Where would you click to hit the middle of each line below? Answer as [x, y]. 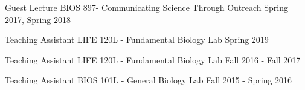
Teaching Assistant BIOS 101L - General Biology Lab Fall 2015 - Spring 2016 [149, 80]
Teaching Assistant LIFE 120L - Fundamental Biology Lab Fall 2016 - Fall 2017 [153, 59]
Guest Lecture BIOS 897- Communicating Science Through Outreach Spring [146, 7]
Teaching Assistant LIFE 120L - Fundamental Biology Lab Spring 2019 [137, 40]
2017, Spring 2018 [38, 19]
